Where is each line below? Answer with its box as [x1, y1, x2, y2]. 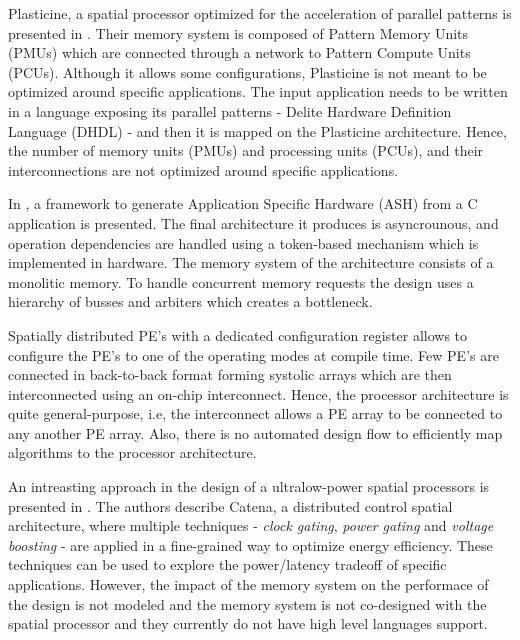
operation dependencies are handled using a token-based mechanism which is [8, 232, 479, 253]
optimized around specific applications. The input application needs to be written [8, 81, 508, 102]
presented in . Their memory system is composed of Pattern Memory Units [8, 22, 469, 43]
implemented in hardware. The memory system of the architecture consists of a [8, 252, 494, 273]
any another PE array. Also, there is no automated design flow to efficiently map [8, 422, 503, 443]
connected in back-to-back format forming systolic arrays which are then [8, 364, 452, 385]
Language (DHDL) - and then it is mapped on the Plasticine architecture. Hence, [8, 120, 507, 141]
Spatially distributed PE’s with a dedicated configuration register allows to [8, 324, 468, 345]
